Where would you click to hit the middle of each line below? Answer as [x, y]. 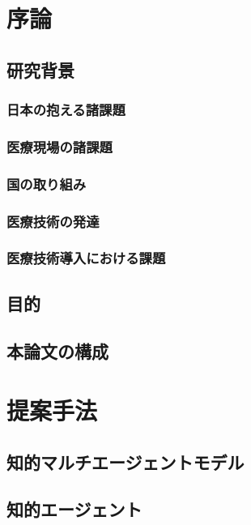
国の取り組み [47, 184]
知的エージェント [74, 509]
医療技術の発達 [53, 221]
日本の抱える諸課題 [66, 110]
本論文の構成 [57, 350]
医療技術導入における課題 [86, 258]
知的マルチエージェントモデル [125, 461]
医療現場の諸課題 [60, 146]
